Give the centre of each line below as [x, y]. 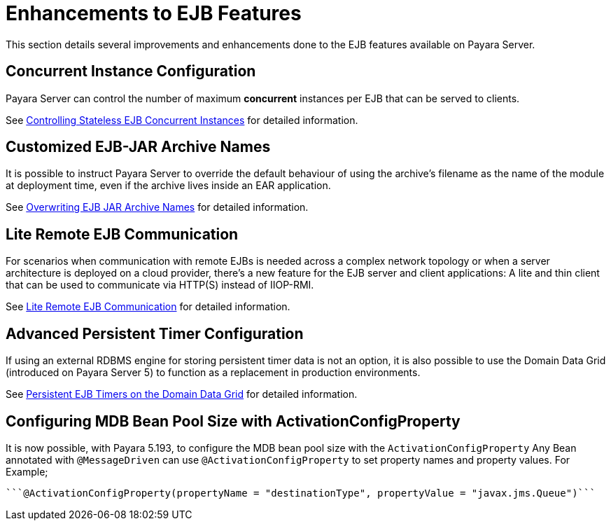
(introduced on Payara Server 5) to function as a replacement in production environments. [213, 373]
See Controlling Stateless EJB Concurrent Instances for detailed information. [182, 120]
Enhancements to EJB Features [154, 13]
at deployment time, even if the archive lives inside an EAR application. [168, 186]
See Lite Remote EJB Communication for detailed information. [148, 307]
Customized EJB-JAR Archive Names [138, 147]
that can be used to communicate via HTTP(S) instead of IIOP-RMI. [160, 285]
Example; [27, 471]
